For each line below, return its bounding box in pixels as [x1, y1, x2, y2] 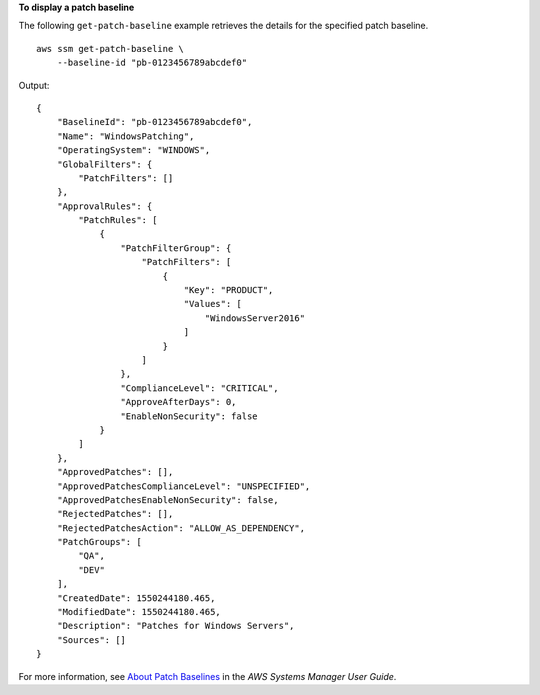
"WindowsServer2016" [204, 312, 305, 324]
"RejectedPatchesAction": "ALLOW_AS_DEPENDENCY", [56, 522, 305, 534]
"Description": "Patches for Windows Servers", [56, 620, 295, 632]
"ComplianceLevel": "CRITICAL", [120, 382, 279, 394]
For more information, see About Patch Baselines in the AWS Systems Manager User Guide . [18, 670, 397, 682]
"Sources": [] [56, 634, 127, 645]
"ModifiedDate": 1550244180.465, [56, 606, 222, 618]
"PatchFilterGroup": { [120, 242, 232, 254]
